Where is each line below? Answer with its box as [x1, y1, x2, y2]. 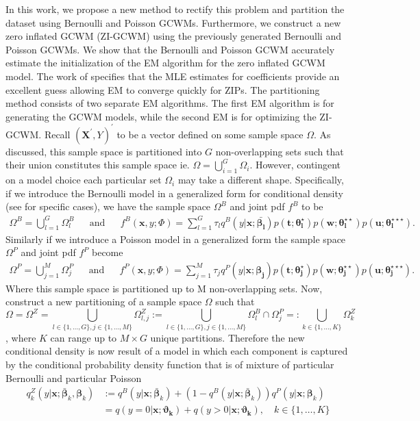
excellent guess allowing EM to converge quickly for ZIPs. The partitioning [5, 82, 320, 97]
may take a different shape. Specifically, [177, 173, 344, 187]
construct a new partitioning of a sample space [5, 294, 202, 309]
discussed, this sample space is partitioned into [5, 144, 202, 158]
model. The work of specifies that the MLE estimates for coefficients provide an [5, 68, 340, 83]
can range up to [50, 330, 117, 344]
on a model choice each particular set [5, 173, 162, 187]
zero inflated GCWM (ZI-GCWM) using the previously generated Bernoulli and [5, 29, 341, 43]
